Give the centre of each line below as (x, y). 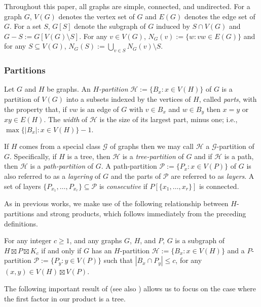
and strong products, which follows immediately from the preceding (141, 214)
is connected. (219, 186)
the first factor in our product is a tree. (65, 298)
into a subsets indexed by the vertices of (128, 99)
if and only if (61, 250)
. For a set (26, 26)
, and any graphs (96, 240)
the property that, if (35, 109)
